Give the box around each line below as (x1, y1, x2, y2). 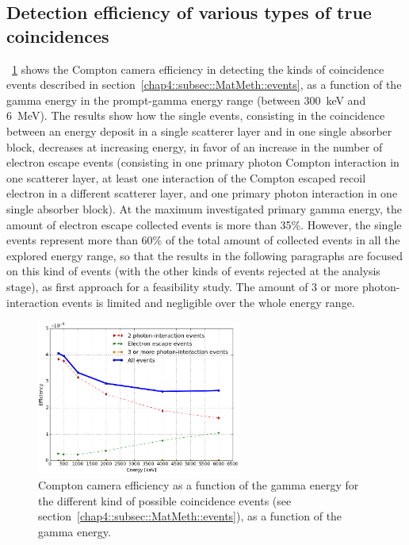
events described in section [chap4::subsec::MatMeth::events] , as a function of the (6, 76, 402, 93)
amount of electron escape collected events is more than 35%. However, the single (6, 216, 402, 232)
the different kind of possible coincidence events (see (38, 492, 292, 509)
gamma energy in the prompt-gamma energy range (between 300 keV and (6, 91, 366, 108)
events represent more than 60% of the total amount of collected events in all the (6, 232, 400, 248)
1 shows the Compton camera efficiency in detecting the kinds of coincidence (12, 60, 384, 77)
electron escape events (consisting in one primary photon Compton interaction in (6, 154, 399, 171)
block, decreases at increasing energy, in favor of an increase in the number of (6, 138, 383, 155)
